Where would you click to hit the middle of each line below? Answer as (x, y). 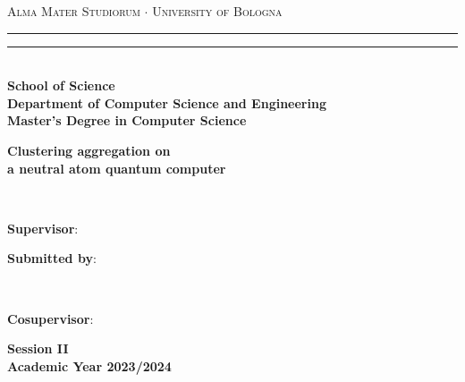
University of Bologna (217, 11)
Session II (38, 348)
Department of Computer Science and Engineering (167, 102)
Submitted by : (52, 258)
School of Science (61, 85)
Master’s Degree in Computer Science (127, 120)
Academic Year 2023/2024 (89, 365)
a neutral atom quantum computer (117, 168)
